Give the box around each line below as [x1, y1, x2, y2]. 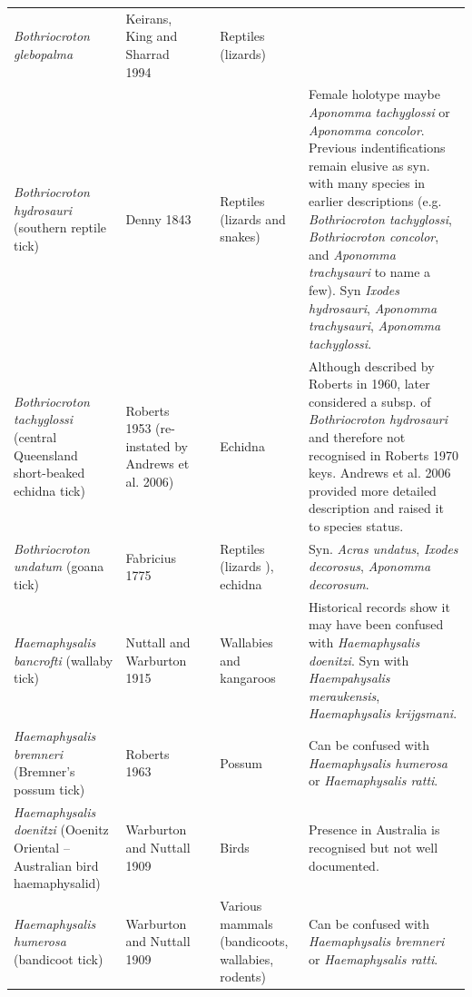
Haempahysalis [309, 668, 390, 687]
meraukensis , [309, 686, 380, 705]
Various [220, 896, 262, 914]
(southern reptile [14, 218, 107, 237]
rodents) [220, 967, 266, 986]
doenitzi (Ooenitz [14, 820, 109, 839]
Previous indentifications [309, 138, 446, 157]
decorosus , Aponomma [309, 557, 431, 576]
